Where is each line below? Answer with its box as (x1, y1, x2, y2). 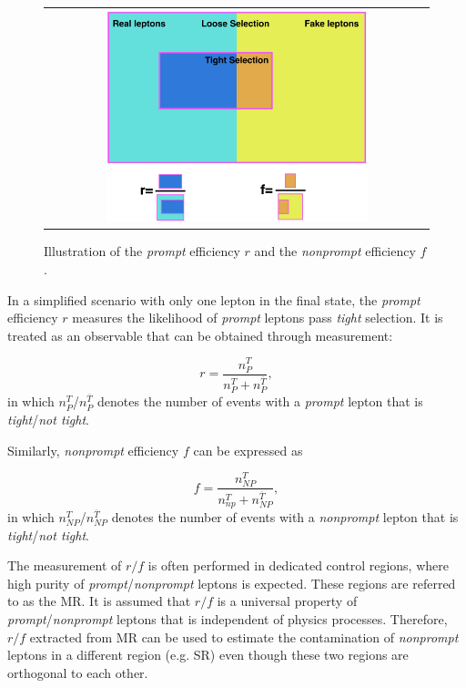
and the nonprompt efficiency (254, 241, 416, 261)
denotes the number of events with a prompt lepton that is (97, 392, 423, 411)
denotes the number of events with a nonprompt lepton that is (111, 508, 459, 527)
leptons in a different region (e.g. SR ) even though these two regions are (7, 645, 409, 664)
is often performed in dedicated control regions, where (147, 556, 449, 575)
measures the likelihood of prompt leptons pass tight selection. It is (72, 308, 443, 327)
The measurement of (7, 556, 122, 575)
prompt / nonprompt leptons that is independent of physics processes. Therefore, (7, 610, 448, 629)
